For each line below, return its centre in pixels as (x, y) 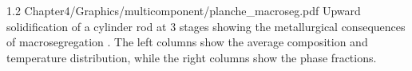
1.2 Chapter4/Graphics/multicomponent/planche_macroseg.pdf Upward (184, 10)
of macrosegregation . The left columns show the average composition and (187, 42)
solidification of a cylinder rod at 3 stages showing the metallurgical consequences (206, 26)
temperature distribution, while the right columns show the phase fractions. (192, 57)
